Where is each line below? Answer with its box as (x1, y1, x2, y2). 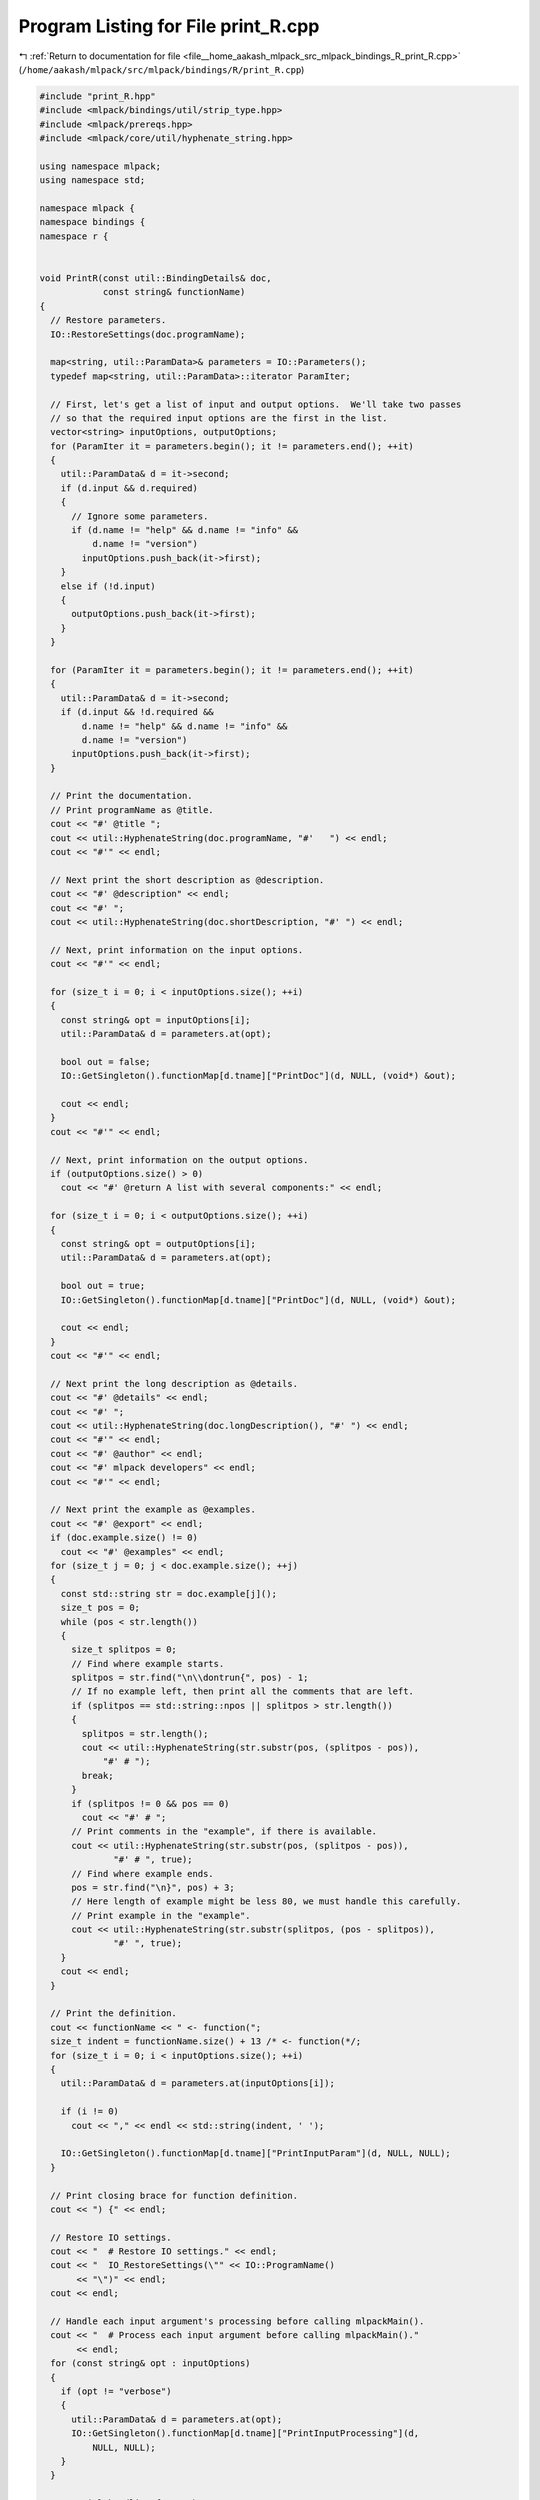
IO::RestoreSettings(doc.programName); (50, 328, 246, 340)
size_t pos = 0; (60, 1602, 140, 1614)
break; (81, 1770, 114, 1781)
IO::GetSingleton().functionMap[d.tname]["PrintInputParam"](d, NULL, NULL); (60, 2148, 452, 2159)
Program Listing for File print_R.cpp (18, 15, 320, 37)
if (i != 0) (60, 2106, 120, 2117)
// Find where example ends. (71, 1868, 214, 1879)
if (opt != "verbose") (60, 2385, 172, 2397)
